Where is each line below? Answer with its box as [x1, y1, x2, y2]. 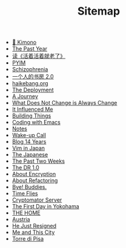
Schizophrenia [12, 66, 48, 73]
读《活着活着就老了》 [12, 52, 65, 60]
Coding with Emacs [12, 119, 61, 126]
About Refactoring [12, 177, 58, 184]
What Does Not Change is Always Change [12, 99, 118, 107]
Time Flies [12, 190, 38, 197]
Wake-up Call [12, 132, 47, 139]
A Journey [12, 93, 38, 100]
